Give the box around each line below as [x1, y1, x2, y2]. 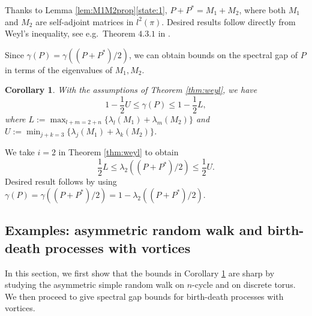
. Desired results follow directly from [161, 15, 296, 28]
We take [5, 146, 35, 158]
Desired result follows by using [5, 175, 117, 188]
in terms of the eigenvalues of [5, 63, 113, 76]
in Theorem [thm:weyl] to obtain [58, 146, 179, 158]
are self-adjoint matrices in [35, 15, 134, 28]
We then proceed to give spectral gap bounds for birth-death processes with [5, 290, 284, 302]
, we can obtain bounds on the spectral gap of [128, 48, 298, 61]
